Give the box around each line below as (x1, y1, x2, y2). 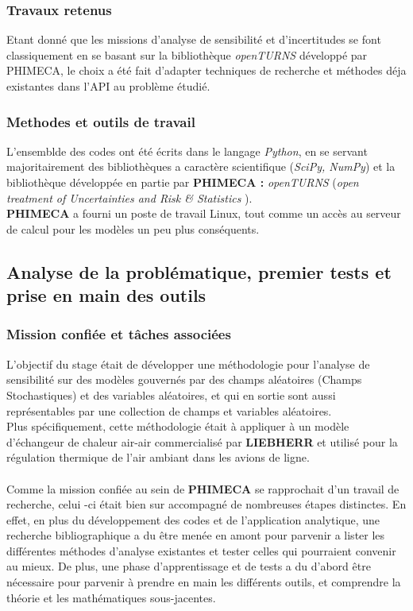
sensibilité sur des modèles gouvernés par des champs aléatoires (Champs (6, 371, 362, 388)
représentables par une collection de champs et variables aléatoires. (6, 402, 332, 419)
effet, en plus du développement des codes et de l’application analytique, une (6, 511, 380, 528)
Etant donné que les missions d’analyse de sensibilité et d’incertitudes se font (6, 31, 381, 48)
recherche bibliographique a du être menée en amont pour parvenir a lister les (6, 527, 385, 543)
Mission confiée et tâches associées (6, 324, 231, 344)
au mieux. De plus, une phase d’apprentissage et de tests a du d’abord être (6, 558, 371, 574)
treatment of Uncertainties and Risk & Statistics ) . (6, 189, 253, 206)
